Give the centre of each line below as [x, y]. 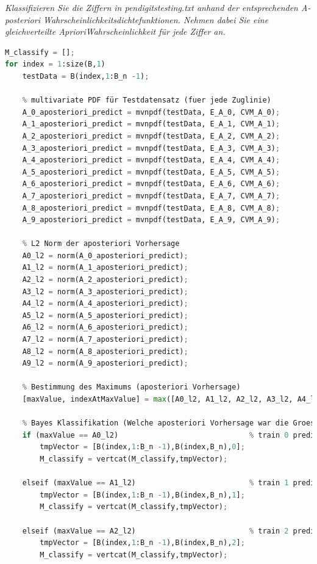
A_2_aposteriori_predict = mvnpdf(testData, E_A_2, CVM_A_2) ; [151, 136]
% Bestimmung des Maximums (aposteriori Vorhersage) [131, 387]
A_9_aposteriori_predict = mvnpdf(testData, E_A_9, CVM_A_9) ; [151, 220]
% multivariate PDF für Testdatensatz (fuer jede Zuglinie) [147, 100]
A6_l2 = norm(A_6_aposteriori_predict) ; [105, 327]
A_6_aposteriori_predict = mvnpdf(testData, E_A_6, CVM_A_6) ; [151, 184]
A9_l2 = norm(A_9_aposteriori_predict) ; [105, 363]
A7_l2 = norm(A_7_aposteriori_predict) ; [105, 340]
